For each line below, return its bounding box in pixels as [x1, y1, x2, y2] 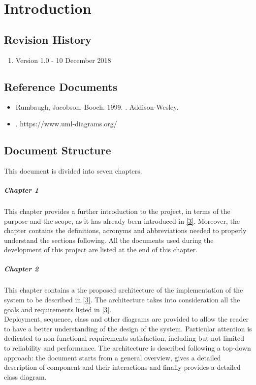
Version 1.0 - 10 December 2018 [15, 55, 111, 65]
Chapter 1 [4, 184, 39, 195]
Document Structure [4, 142, 111, 157]
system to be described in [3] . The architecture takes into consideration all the [4, 295, 240, 305]
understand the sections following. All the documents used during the [4, 235, 214, 245]
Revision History [4, 31, 92, 47]
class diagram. [4, 371, 47, 382]
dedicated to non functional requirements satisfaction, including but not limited [4, 333, 245, 343]
